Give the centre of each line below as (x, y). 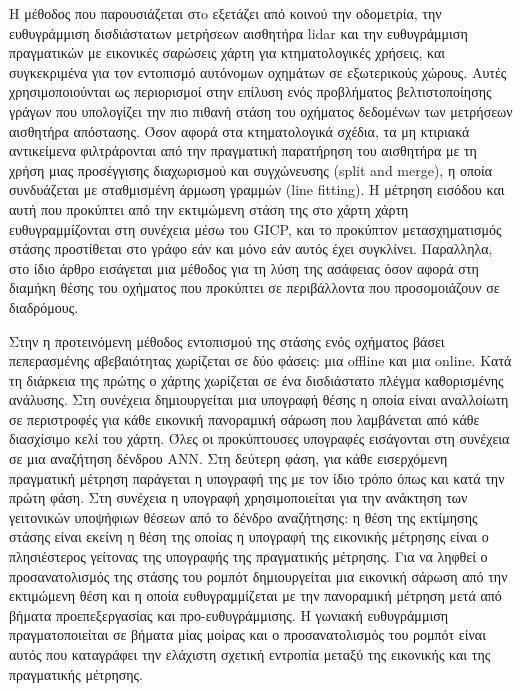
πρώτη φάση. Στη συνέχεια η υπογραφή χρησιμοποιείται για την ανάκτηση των (238, 497)
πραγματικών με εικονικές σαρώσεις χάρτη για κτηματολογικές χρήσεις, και (227, 52)
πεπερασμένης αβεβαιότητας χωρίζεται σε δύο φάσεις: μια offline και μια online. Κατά (260, 360)
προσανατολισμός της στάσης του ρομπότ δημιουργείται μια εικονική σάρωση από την (258, 575)
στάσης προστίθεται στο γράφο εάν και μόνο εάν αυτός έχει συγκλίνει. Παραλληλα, (251, 248)
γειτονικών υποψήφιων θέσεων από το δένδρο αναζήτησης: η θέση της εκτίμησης (243, 516)
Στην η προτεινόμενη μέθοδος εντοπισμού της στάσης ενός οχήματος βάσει (227, 340)
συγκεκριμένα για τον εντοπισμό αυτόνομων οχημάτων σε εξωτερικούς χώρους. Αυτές (258, 71)
